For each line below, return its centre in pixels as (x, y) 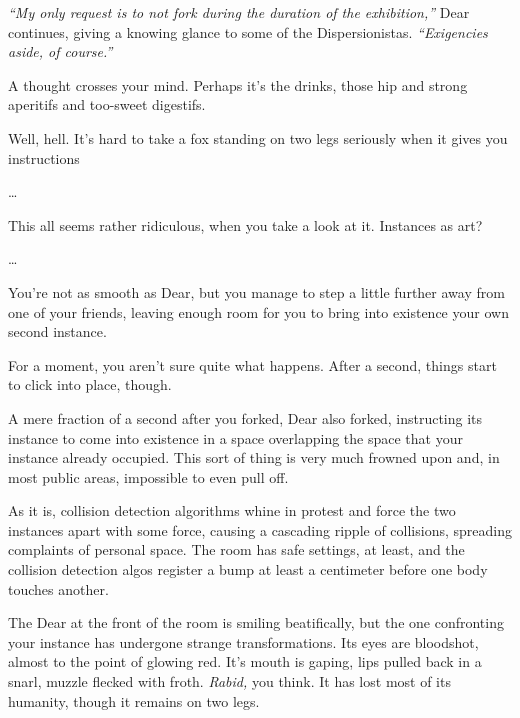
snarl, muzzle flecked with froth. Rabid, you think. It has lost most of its (229, 681)
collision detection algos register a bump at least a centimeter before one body (248, 569)
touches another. (58, 588)
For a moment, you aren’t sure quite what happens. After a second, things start (252, 364)
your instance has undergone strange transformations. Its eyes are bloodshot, (243, 641)
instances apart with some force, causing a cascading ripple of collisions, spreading (260, 529)
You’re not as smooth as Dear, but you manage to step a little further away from (256, 291)
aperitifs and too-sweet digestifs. (107, 104)
